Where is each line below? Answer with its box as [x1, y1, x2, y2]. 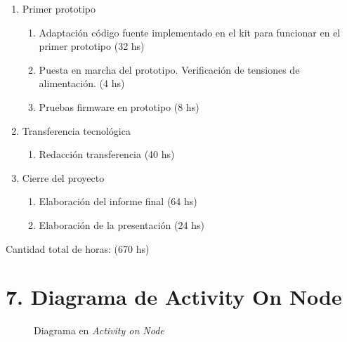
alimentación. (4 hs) [39, 76, 125, 91]
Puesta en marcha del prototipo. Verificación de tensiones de [39, 62, 300, 77]
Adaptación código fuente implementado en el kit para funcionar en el [39, 25, 341, 39]
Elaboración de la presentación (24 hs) [39, 217, 204, 232]
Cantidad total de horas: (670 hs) [6, 241, 150, 256]
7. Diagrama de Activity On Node [6, 282, 342, 311]
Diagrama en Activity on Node [34, 323, 164, 338]
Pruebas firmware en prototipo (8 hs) [39, 99, 199, 114]
